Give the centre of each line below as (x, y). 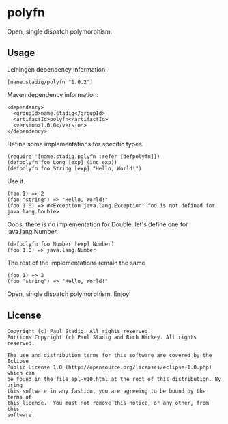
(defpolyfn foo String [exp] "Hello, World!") (74, 168)
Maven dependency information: (53, 94)
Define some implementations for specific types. (75, 144)
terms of (19, 397)
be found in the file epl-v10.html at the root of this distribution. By (114, 379)
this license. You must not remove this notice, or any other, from (108, 403)
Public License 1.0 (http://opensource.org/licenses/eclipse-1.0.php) (110, 367)
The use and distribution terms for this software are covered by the (110, 355)
